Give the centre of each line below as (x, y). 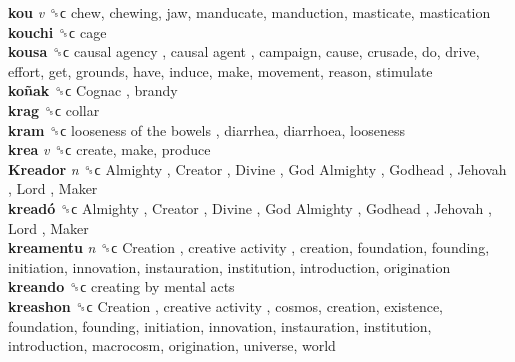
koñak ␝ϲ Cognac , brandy (93, 90)
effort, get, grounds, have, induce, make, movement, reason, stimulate (220, 70)
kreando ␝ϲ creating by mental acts (121, 286)
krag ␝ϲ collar (54, 109)
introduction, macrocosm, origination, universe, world (172, 345)
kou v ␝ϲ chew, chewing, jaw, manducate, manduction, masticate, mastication (249, 12)
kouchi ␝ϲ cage (57, 31)
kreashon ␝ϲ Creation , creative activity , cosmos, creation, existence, (226, 305)
